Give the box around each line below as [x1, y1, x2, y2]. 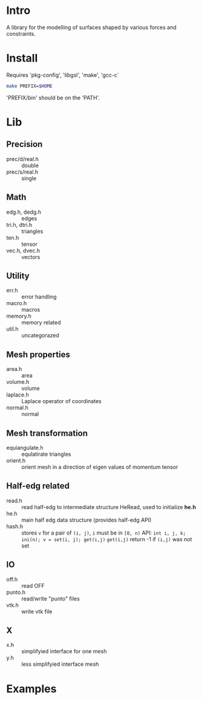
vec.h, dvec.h [6, 246, 41, 254]
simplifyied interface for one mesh [21, 648, 107, 655]
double [21, 162, 39, 169]
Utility [6, 271, 30, 281]
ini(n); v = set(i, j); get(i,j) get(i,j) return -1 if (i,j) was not [21, 535, 192, 542]
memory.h [6, 312, 32, 320]
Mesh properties [6, 349, 71, 360]
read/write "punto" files [21, 594, 80, 602]
